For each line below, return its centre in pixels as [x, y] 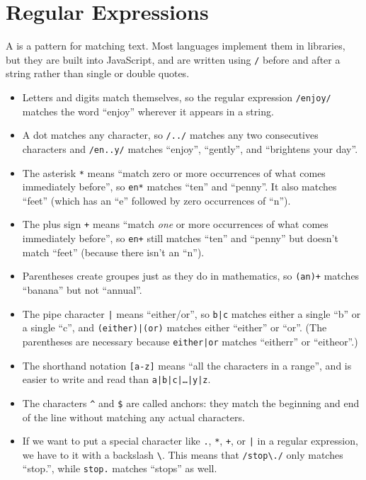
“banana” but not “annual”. [82, 290]
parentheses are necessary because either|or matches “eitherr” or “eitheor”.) [190, 341]
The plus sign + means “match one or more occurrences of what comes [175, 224]
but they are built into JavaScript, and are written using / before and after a [173, 59]
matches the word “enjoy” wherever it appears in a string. [148, 111]
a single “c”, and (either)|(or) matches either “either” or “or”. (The [175, 327]
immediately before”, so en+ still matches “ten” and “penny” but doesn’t [180, 238]
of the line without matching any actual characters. [133, 417]
